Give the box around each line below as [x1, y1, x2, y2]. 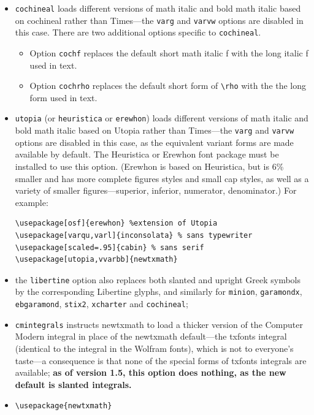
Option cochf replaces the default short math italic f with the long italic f [29, 46, 308, 59]
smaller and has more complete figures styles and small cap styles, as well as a [15, 172, 309, 185]
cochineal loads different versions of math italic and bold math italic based [15, 2, 301, 14]
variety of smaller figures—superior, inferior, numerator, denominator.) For [15, 184, 297, 197]
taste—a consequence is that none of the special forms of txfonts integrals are [15, 354, 307, 367]
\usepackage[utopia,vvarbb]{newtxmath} [15, 255, 178, 264]
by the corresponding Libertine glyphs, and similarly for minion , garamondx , [15, 285, 302, 298]
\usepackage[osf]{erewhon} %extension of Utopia [15, 219, 218, 228]
